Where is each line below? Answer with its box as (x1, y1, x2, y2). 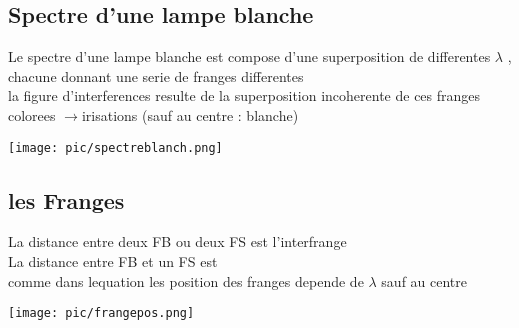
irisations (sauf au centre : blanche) (81, 104, 299, 125)
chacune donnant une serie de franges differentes (8, 65, 304, 86)
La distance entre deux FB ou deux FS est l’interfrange (8, 231, 347, 252)
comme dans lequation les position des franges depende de (8, 270, 364, 291)
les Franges (8, 184, 125, 215)
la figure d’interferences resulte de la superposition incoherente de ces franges (8, 85, 481, 106)
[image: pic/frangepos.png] (8, 306, 195, 321)
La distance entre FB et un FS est (8, 251, 218, 272)
